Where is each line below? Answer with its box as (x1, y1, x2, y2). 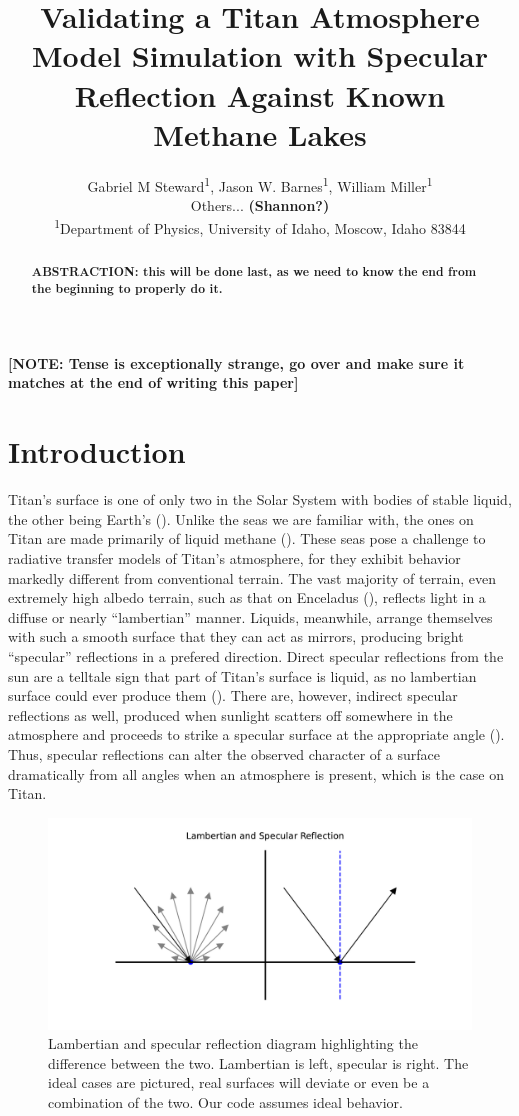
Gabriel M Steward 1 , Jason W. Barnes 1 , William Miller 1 (87, 172, 433, 196)
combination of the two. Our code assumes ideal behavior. (48, 1092, 403, 1113)
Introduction (8, 431, 186, 472)
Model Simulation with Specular (31, 35, 489, 76)
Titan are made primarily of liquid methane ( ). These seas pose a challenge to (8, 528, 486, 549)
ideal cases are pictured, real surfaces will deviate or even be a (48, 1072, 430, 1093)
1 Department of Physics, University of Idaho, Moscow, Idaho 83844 (54, 215, 466, 239)
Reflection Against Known (74, 74, 446, 115)
